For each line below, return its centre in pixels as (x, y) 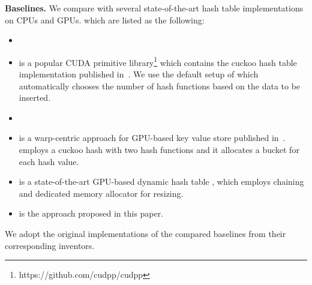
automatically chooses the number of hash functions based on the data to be (160, 85)
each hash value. (49, 161)
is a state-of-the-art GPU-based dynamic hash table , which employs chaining (161, 181)
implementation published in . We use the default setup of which (139, 74)
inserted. (35, 97)
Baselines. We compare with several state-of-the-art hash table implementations (154, 8)
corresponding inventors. (50, 245)
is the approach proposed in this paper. (91, 213)
